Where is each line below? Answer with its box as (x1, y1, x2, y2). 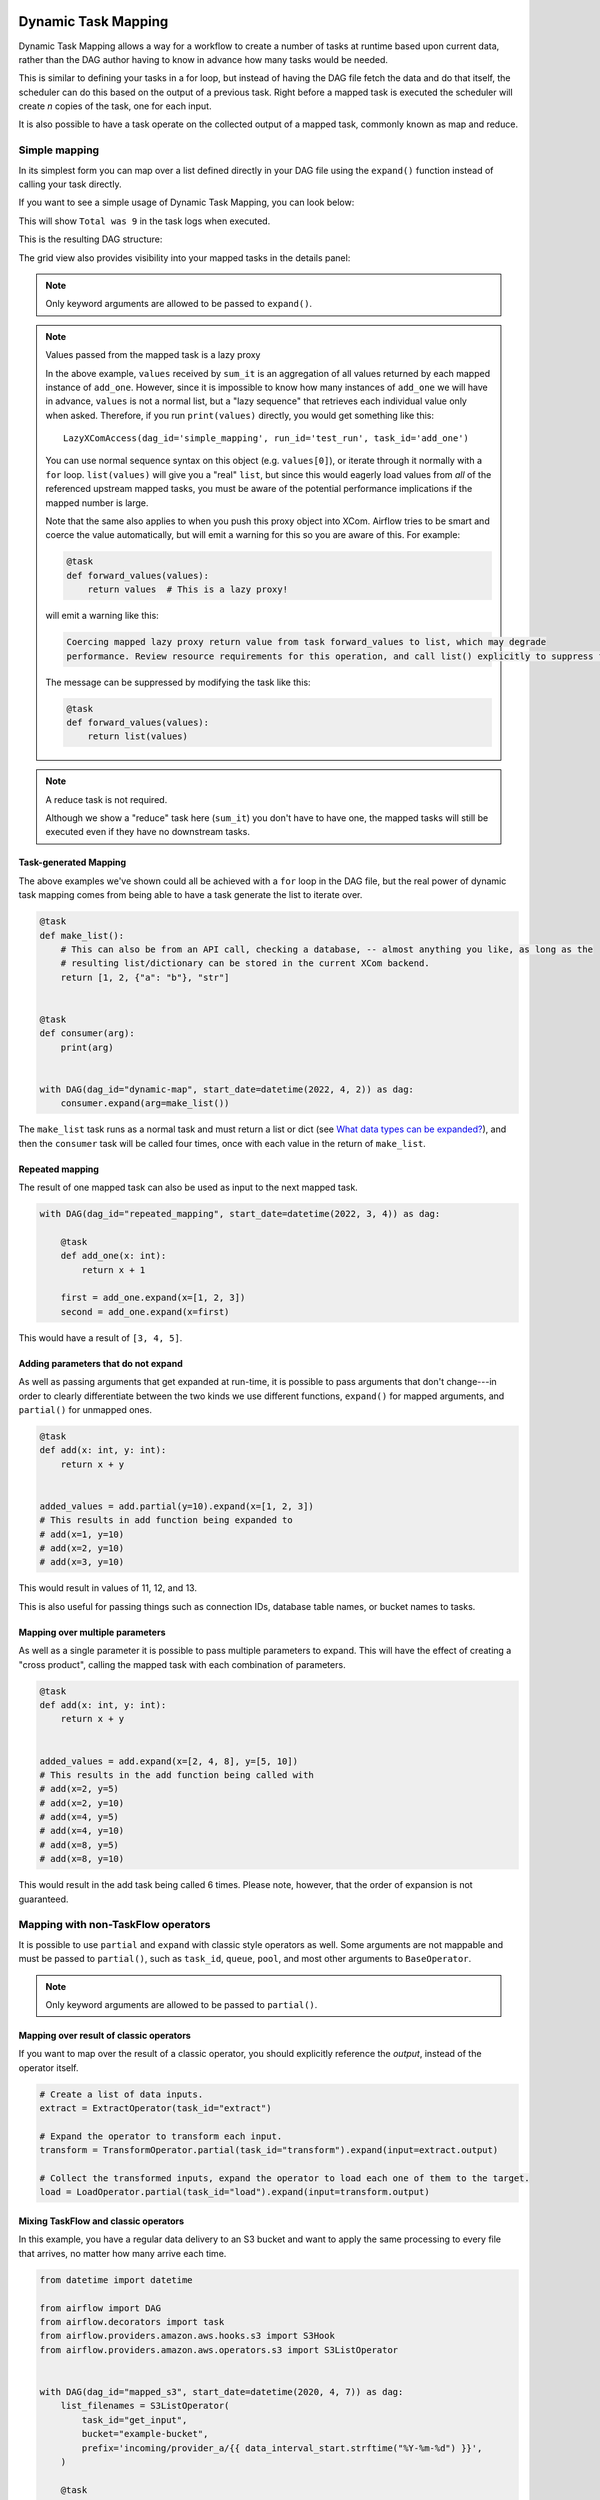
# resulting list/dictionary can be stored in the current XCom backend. (60, 958, 430, 969)
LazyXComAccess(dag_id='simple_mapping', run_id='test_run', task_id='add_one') (63, 433, 470, 444)
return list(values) (87, 731, 189, 742)
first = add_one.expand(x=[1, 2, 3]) (60, 1292, 246, 1304)
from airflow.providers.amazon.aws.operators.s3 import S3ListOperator (39, 2344, 399, 2355)
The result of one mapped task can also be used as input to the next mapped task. (18, 1181, 359, 1194)
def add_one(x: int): (60, 1250, 167, 1262)
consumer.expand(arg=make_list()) (60, 1098, 230, 1109)
